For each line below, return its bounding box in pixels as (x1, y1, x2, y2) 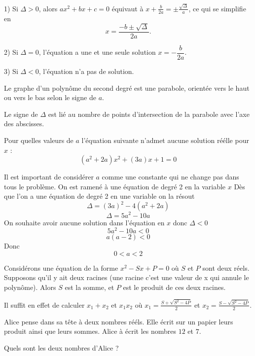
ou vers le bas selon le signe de (4, 92, 96, 103)
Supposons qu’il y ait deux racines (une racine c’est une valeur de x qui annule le (4, 272, 249, 283)
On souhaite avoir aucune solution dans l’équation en (4, 217, 165, 227)
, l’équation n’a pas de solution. (38, 66, 134, 76)
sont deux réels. (202, 262, 250, 273)
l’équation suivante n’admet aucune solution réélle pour (81, 135, 249, 145)
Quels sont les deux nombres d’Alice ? (4, 342, 119, 353)
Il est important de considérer (4, 172, 94, 182)
